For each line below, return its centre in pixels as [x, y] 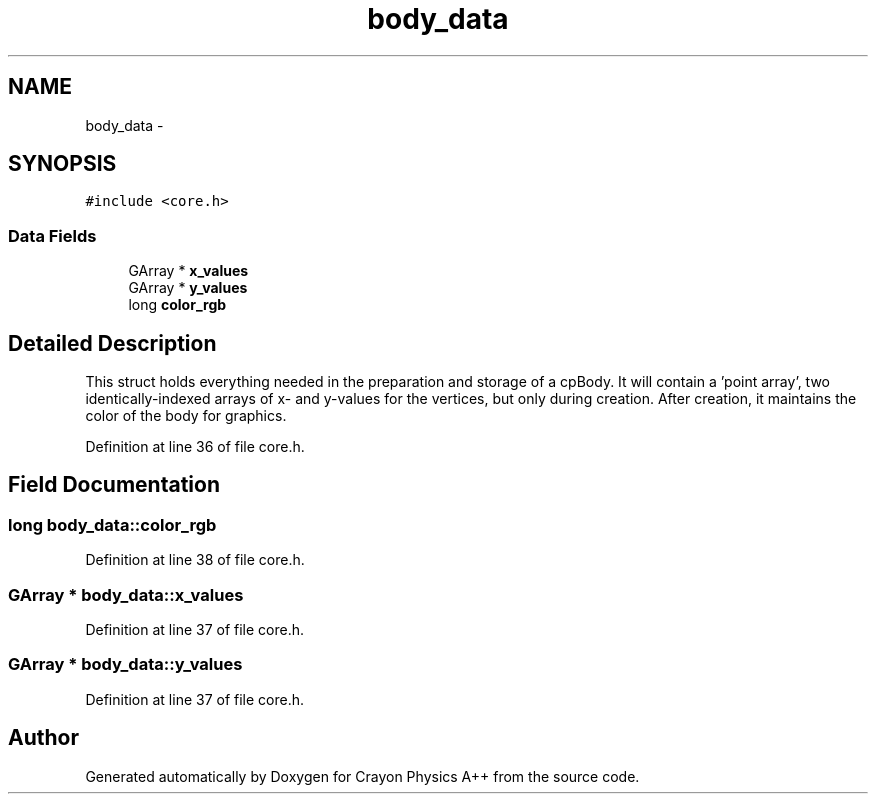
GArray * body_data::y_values [125, 664]
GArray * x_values [188, 271]
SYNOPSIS [62, 164]
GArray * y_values [188, 288]
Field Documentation [114, 485]
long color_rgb [177, 305]
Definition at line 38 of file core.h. [195, 560]
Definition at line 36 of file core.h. [195, 447]
